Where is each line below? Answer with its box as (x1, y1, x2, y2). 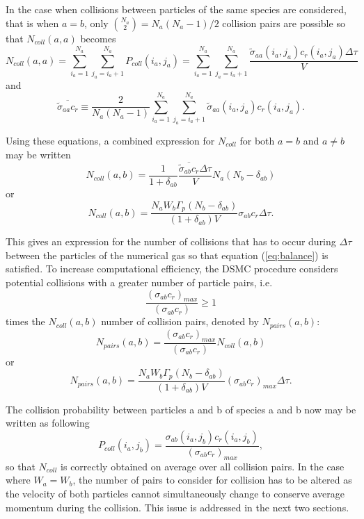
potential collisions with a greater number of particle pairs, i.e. (6, 274, 273, 289)
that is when (6, 15, 59, 30)
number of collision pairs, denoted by (101, 314, 259, 329)
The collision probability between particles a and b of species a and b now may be (6, 402, 356, 416)
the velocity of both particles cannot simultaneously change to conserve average (6, 486, 345, 500)
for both (239, 133, 275, 147)
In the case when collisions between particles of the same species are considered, (6, 2, 347, 16)
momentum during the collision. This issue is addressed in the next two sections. (6, 500, 349, 514)
